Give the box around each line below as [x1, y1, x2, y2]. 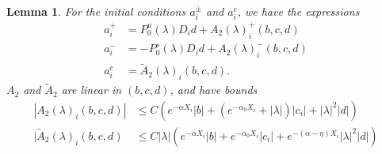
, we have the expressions [237, 3, 360, 19]
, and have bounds [170, 81, 258, 98]
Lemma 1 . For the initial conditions [6, 3, 186, 19]
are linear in [61, 81, 122, 98]
